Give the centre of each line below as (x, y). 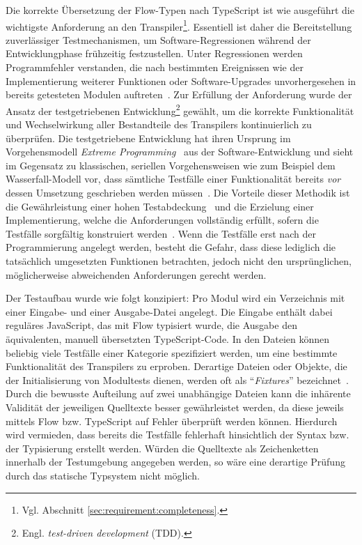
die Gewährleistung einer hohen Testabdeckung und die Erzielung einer (160, 206)
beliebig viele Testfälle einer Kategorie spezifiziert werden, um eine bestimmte (172, 352)
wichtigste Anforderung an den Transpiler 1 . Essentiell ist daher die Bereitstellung (179, 25)
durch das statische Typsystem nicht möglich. (103, 475)
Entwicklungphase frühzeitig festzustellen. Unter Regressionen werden (154, 53)
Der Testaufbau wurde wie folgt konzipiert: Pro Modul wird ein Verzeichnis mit (175, 298)
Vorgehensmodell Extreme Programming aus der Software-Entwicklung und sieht (180, 152)
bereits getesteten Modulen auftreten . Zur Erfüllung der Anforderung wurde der (179, 94)
